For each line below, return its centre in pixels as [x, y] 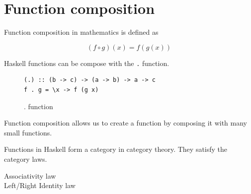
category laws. [26, 159]
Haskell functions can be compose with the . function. [87, 63]
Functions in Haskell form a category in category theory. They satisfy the [116, 149]
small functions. [28, 132]
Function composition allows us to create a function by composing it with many [125, 123]
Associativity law [30, 175]
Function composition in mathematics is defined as [81, 32]
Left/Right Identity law [40, 185]
